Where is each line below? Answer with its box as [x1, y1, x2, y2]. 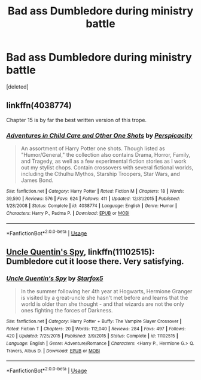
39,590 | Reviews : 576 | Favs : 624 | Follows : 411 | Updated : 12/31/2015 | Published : [6, 196, 181, 202]
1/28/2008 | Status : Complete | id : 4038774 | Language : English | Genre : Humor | [6, 203, 178, 209]
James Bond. [20, 177, 54, 184]
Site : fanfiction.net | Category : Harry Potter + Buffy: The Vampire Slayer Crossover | [6, 318, 182, 324]
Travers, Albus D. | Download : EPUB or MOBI [6, 348, 100, 354]
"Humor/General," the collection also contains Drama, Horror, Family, [20, 151, 191, 159]
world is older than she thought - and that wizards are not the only [20, 300, 184, 308]
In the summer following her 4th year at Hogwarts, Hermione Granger [20, 288, 193, 295]
